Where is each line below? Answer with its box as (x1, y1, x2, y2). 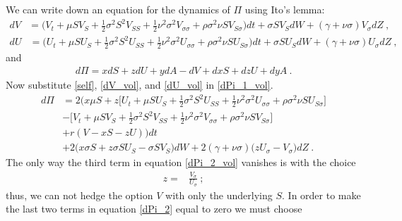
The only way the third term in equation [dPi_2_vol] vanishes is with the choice (6, 155, 356, 170)
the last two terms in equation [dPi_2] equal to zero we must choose (6, 201, 302, 216)
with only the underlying (165, 187, 273, 202)
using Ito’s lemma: (244, 2, 325, 16)
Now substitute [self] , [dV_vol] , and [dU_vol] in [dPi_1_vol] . (6, 77, 273, 91)
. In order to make (282, 187, 361, 202)
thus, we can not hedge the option (6, 187, 153, 202)
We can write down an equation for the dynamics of (6, 2, 230, 16)
